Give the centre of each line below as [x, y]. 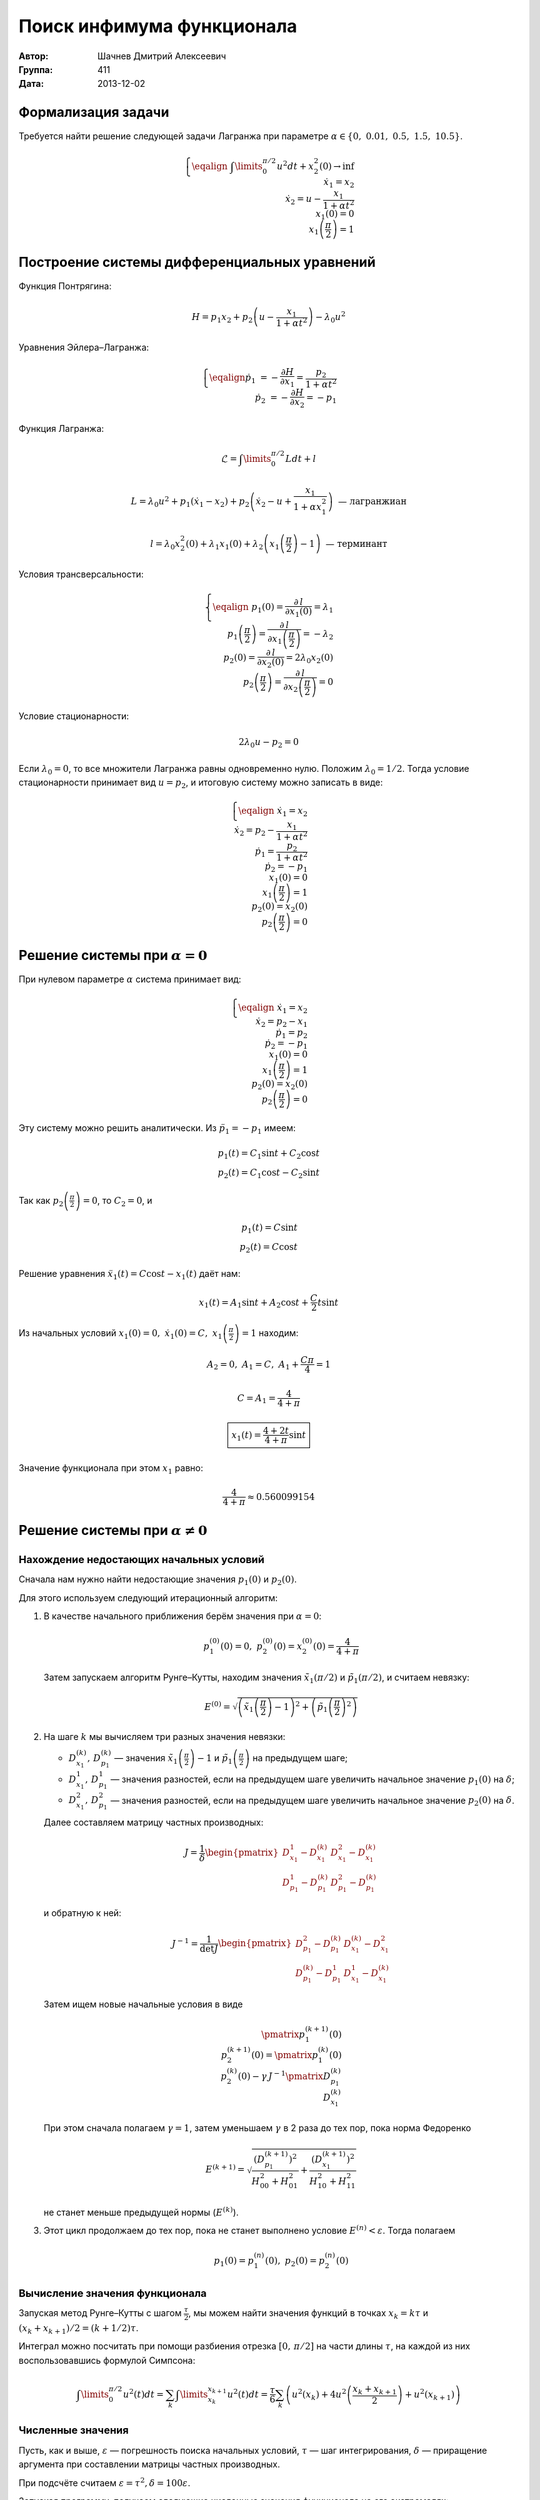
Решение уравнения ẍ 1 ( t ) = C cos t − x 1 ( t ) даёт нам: [129, 1275]
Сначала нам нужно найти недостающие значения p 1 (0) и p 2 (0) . [157, 1580]
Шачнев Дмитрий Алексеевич [162, 56]
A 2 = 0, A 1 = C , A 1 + [253, 1365]
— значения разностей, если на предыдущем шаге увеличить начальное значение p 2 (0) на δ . [312, 1801]
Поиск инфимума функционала [158, 26]
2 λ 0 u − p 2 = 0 [268, 743]
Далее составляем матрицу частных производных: [153, 1822]
